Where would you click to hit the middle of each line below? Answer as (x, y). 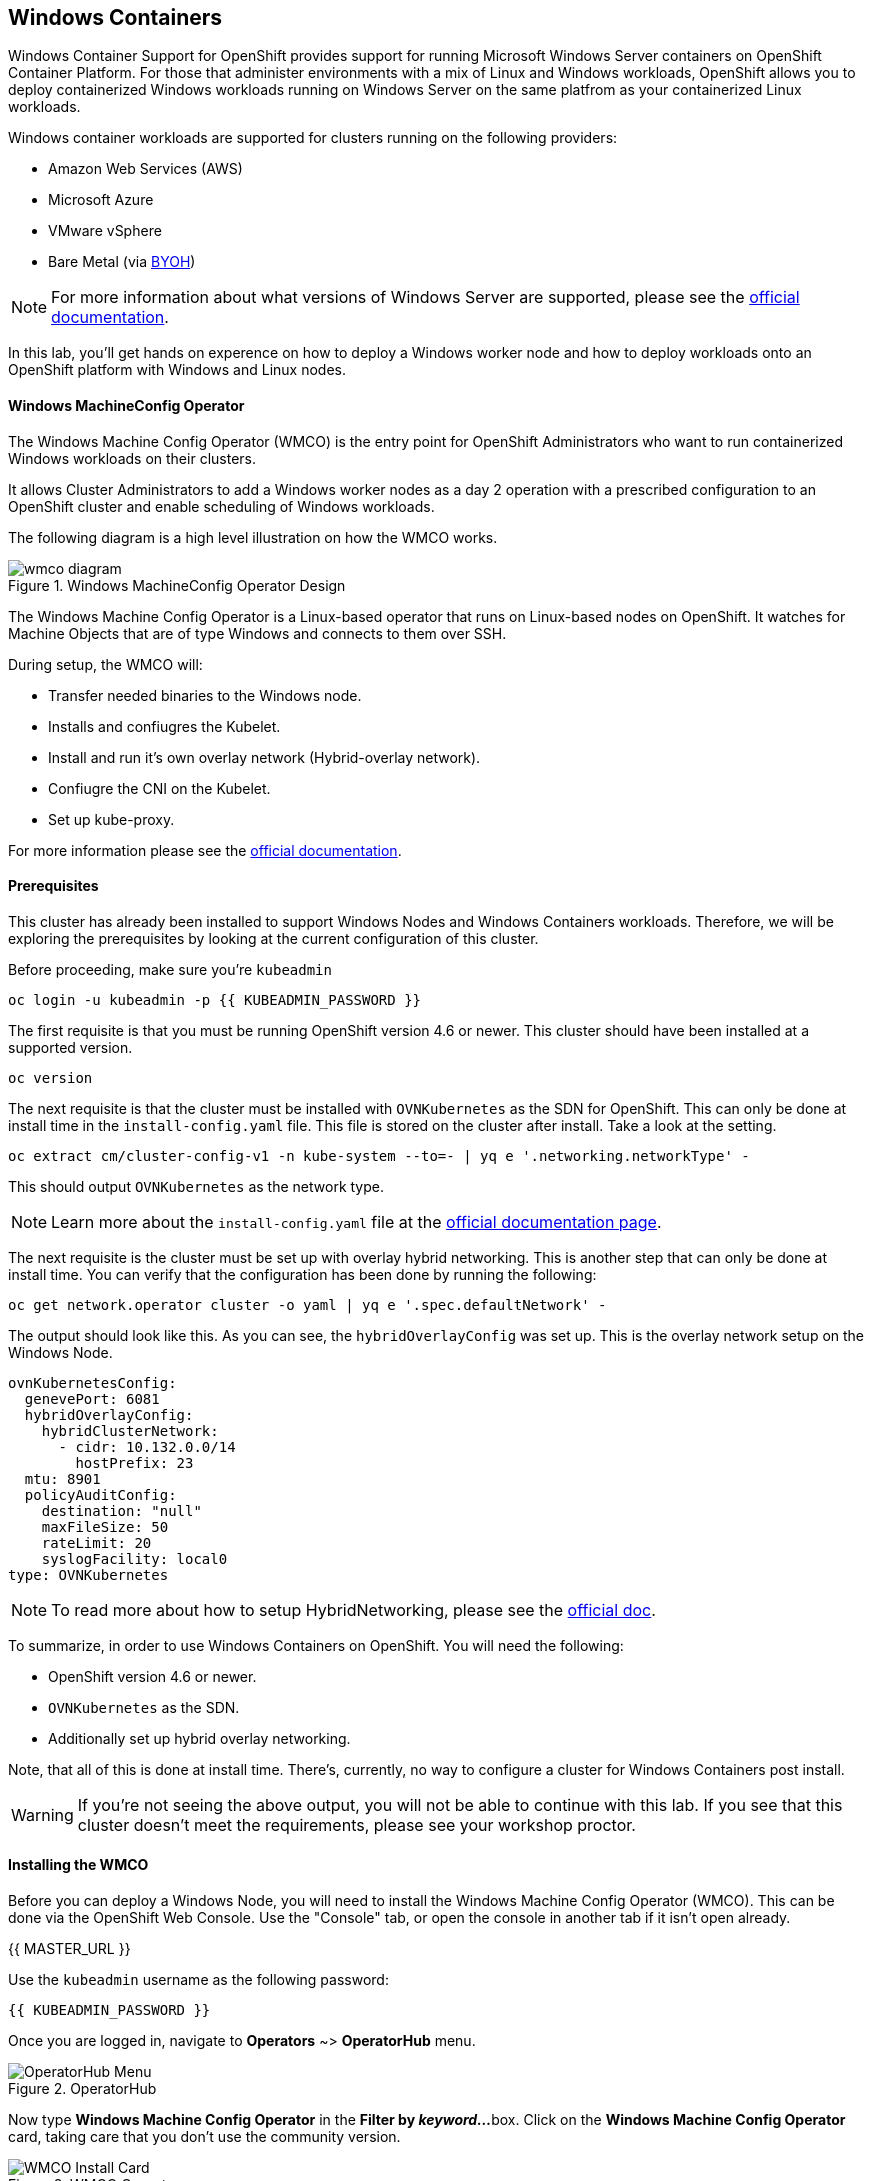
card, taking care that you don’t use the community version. (204, 2137)
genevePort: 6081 (92, 1398)
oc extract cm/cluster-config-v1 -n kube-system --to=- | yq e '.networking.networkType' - (379, 1155)
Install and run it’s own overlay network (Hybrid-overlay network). (264, 757)
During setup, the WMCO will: (105, 664)
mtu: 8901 (62, 1478)
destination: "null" (121, 1510)
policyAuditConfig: (100, 1494)
